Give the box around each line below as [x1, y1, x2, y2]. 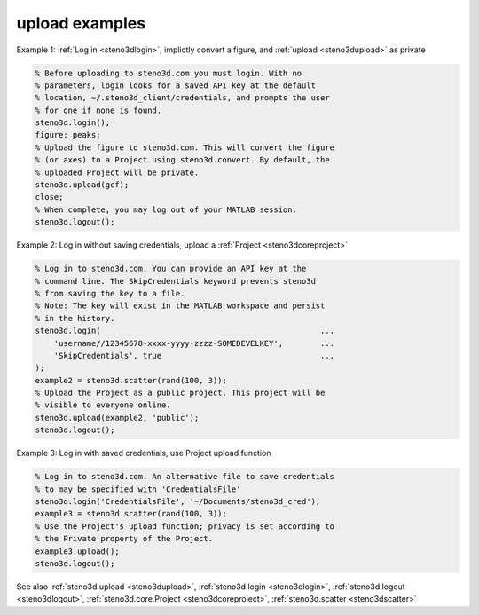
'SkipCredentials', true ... [53, 351, 335, 360]
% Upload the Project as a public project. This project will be [35, 388, 326, 398]
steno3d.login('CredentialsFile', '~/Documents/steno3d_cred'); [35, 497, 321, 507]
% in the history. [35, 313, 115, 323]
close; [35, 192, 64, 202]
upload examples [16, 13, 146, 33]
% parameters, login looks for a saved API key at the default [35, 80, 317, 91]
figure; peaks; [35, 130, 101, 140]
